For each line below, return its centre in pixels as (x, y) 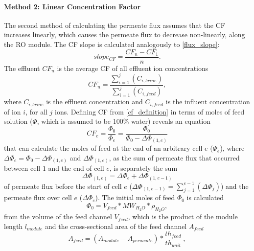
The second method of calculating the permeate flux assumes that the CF (115, 25)
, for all (36, 111)
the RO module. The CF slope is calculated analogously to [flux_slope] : (112, 44)
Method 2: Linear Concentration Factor (72, 6)
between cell (22, 168)
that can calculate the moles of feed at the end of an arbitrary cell (103, 148)
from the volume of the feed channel (58, 217)
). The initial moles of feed (135, 197)
